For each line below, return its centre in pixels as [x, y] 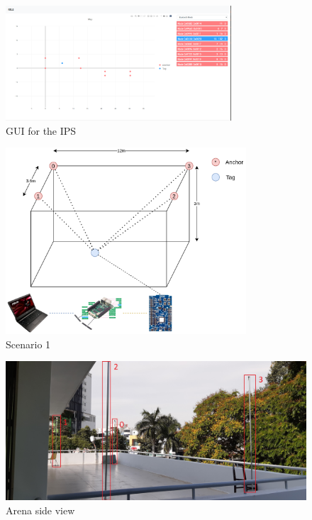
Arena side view [40, 510]
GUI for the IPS [41, 130]
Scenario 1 [28, 344]
